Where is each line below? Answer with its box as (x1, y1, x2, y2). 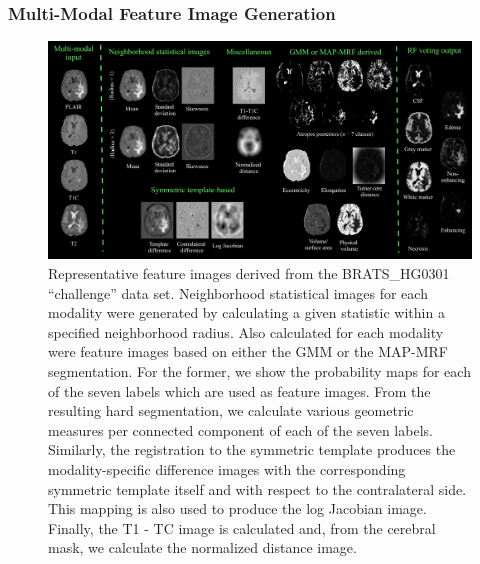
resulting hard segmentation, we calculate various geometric (48, 400, 414, 421)
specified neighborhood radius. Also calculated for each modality (48, 321, 444, 342)
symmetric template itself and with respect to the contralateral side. (48, 478, 467, 499)
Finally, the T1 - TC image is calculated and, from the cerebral (48, 517, 436, 538)
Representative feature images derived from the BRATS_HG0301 (48, 263, 450, 284)
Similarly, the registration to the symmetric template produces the (48, 439, 456, 460)
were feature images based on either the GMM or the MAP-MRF (48, 341, 448, 362)
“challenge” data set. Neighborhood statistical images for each (48, 282, 428, 303)
